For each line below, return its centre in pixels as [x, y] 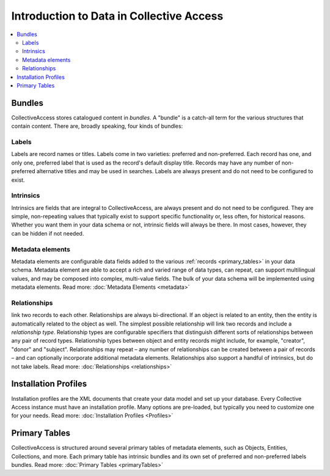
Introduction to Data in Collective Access [117, 16]
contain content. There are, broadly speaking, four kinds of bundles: [97, 126]
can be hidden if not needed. [48, 233]
